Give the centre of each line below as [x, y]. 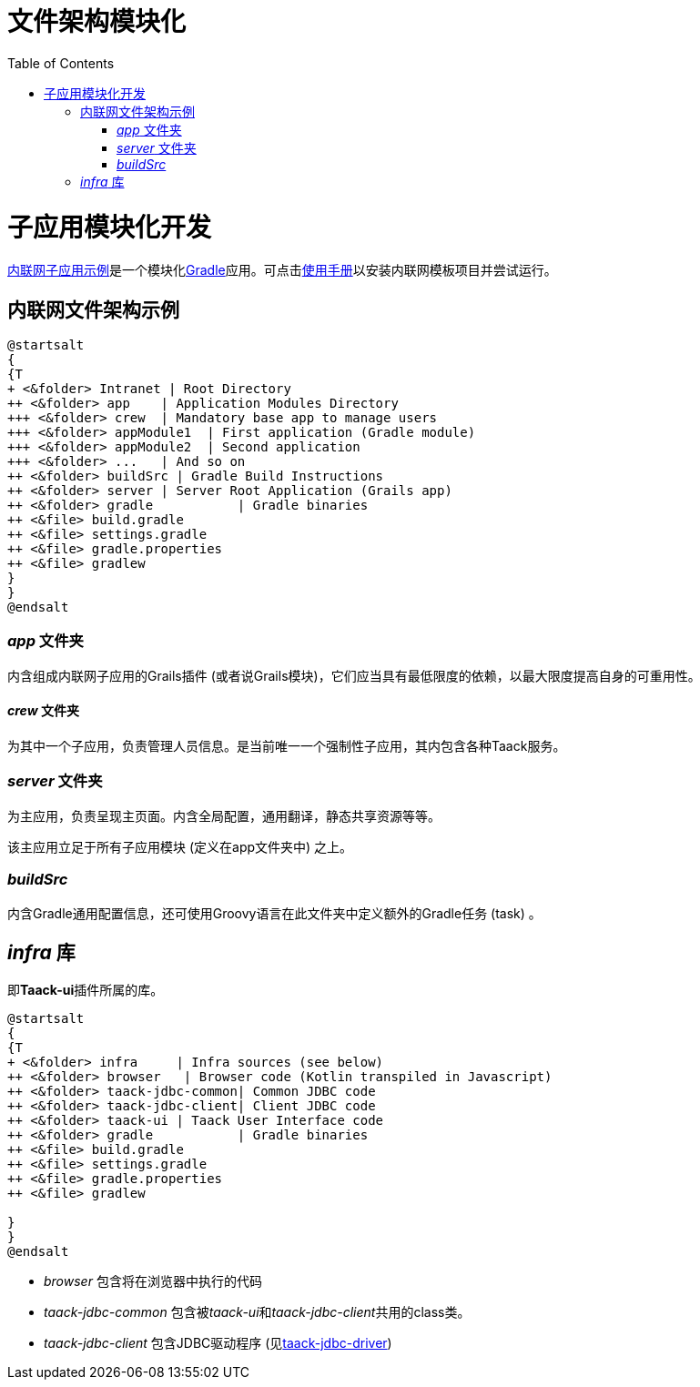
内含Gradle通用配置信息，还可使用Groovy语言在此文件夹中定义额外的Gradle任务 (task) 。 [274, 913]
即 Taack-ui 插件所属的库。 [86, 990]
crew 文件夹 [43, 711]
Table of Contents [61, 63]
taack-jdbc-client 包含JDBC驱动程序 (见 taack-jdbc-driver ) [218, 1343]
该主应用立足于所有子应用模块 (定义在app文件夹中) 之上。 [180, 846]
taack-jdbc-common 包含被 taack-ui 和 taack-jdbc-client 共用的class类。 [257, 1312]
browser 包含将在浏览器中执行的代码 [153, 1281]
